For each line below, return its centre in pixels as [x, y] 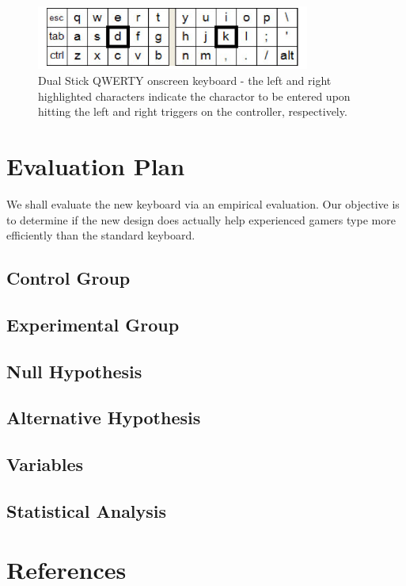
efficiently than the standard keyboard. [101, 235]
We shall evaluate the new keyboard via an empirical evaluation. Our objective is [203, 203]
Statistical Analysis [87, 511]
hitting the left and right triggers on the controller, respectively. [193, 111]
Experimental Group [93, 324]
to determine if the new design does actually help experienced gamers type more [201, 219]
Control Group [68, 278]
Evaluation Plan [96, 166]
